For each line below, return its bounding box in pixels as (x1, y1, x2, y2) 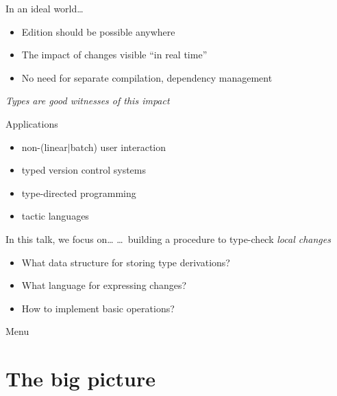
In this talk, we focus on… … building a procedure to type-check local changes (5, 231, 331, 246)
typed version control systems (21, 163, 146, 177)
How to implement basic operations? (21, 301, 175, 315)
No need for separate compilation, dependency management (21, 70, 273, 84)
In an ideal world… (5, 1, 84, 15)
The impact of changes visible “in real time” (21, 47, 208, 62)
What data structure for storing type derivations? (21, 255, 230, 269)
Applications (5, 116, 58, 130)
